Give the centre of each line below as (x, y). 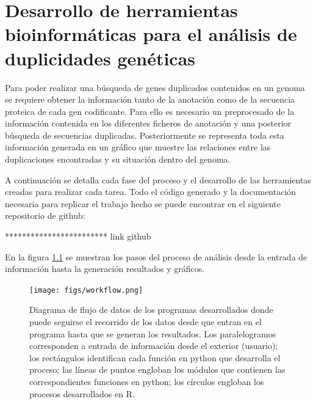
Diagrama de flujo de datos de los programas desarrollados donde (151, 310)
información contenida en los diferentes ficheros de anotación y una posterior (148, 123)
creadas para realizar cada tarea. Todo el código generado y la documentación (151, 192)
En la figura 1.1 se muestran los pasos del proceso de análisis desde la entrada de (156, 256)
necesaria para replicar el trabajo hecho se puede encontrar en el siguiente (143, 203)
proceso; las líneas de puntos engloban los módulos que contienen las (157, 369)
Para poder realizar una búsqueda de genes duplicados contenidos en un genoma (155, 87)
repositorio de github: (45, 215)
